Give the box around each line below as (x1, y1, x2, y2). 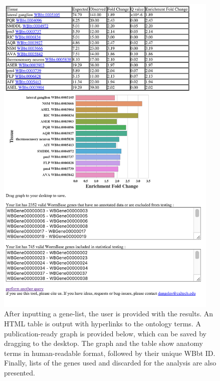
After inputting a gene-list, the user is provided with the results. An (4, 308, 213, 319)
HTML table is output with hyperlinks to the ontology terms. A (4, 318, 201, 329)
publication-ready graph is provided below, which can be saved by (4, 328, 206, 338)
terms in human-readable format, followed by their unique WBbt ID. (4, 347, 215, 358)
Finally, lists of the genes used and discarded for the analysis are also (4, 357, 216, 368)
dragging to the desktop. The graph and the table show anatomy (4, 338, 203, 348)
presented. (4, 367, 35, 378)
